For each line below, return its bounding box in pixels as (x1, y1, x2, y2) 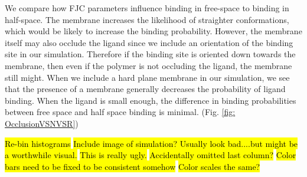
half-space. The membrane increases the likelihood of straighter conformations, (5, 13, 289, 25)
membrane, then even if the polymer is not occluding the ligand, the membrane (5, 59, 292, 71)
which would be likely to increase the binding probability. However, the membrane (5, 25, 302, 37)
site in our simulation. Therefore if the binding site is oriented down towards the (5, 48, 296, 60)
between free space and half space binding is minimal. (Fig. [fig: (5, 106, 236, 118)
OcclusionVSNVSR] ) (5, 117, 79, 129)
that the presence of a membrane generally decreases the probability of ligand (5, 83, 286, 95)
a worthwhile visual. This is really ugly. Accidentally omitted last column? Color (5, 149, 296, 161)
